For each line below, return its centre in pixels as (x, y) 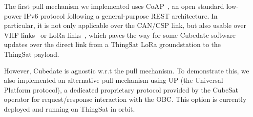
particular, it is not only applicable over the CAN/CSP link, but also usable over (125, 25)
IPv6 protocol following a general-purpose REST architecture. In (121, 15)
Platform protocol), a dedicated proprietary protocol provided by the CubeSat (121, 89)
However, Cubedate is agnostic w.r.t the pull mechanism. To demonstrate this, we (126, 70)
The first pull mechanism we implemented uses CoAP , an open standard (114, 6)
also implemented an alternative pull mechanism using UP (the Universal (114, 80)
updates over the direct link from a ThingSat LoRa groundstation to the (113, 44)
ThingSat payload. (32, 54)
